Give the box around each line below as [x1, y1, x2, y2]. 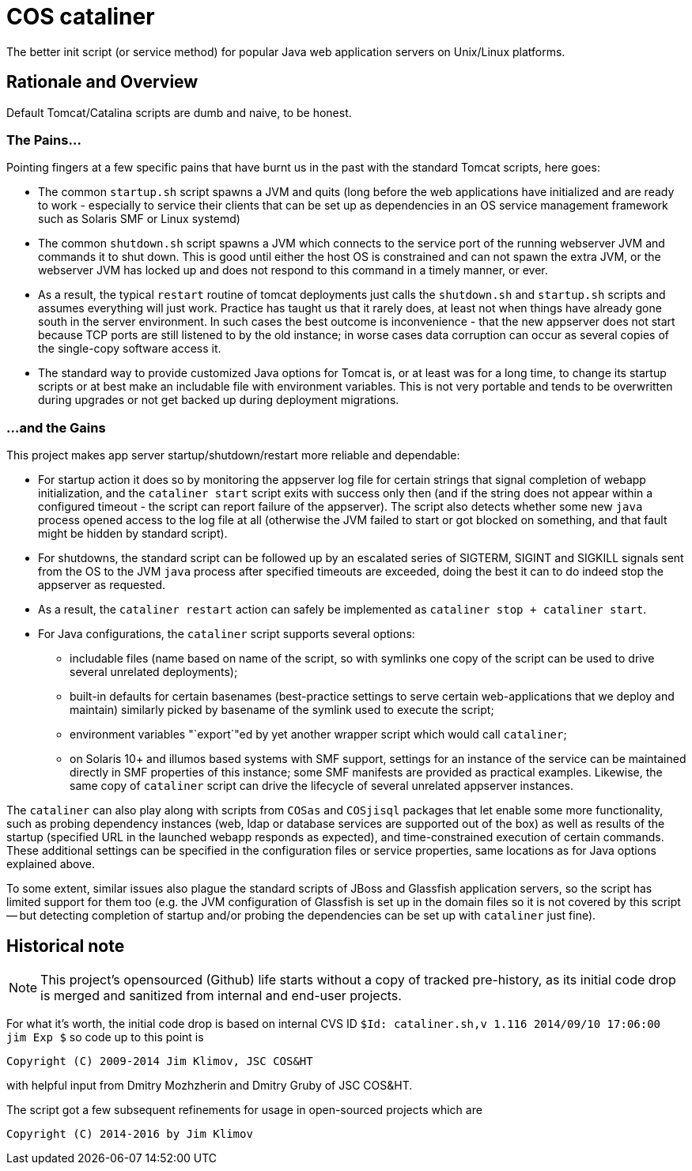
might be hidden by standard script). [38, 527, 228, 541]
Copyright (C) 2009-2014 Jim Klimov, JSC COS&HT [6, 1054, 313, 1067]
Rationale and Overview [6, 72, 199, 93]
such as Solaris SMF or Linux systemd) [38, 212, 240, 226]
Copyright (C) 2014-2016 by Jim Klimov [6, 1127, 253, 1140]
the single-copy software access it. [38, 342, 221, 356]
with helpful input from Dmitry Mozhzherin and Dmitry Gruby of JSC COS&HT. [6, 1078, 413, 1092]
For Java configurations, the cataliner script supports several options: [38, 627, 415, 641]
